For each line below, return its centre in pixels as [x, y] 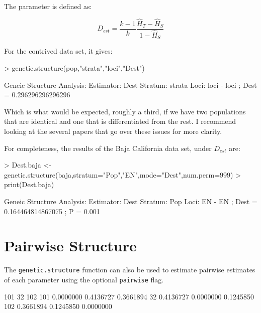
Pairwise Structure [70, 246]
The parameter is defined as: [48, 6]
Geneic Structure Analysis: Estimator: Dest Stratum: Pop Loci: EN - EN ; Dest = [131, 201]
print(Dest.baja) [29, 184]
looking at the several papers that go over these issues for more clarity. [113, 131]
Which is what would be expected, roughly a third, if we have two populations [125, 111]
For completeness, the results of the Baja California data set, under [108, 148]
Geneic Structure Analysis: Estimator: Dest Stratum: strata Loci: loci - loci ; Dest [130, 85]
